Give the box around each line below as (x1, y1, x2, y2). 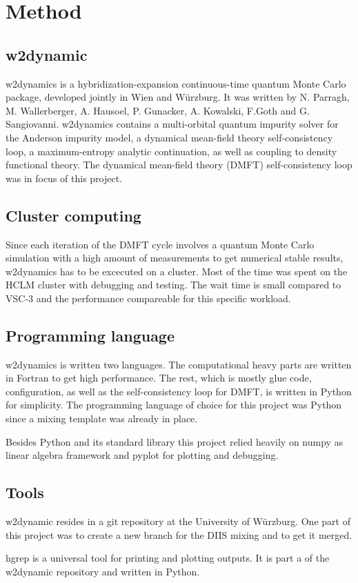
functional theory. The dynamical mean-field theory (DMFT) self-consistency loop (6, 157, 352, 172)
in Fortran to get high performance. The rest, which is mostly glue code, (6, 370, 312, 385)
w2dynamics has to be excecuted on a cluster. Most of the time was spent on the (6, 264, 348, 278)
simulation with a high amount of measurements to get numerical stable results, (6, 250, 344, 265)
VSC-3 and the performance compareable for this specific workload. (6, 290, 291, 305)
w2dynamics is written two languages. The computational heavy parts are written (6, 357, 352, 371)
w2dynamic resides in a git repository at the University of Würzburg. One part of (6, 514, 350, 528)
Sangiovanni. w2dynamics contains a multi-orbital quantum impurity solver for (6, 117, 339, 131)
